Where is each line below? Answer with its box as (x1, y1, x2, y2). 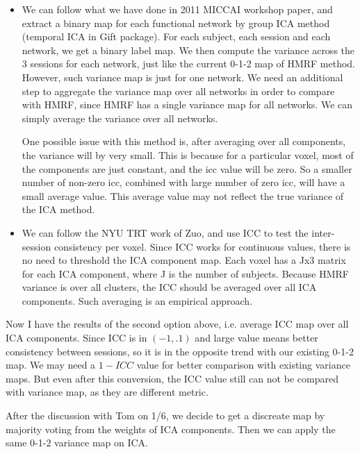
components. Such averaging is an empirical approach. (22, 293, 253, 308)
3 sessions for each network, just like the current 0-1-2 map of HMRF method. (22, 56, 356, 71)
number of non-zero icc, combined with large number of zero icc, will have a (22, 175, 345, 190)
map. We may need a (6, 358, 96, 372)
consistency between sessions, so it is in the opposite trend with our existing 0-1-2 (6, 344, 354, 358)
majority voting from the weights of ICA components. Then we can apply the (6, 421, 336, 436)
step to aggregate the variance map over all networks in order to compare (22, 83, 335, 98)
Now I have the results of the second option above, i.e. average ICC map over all (6, 317, 349, 331)
